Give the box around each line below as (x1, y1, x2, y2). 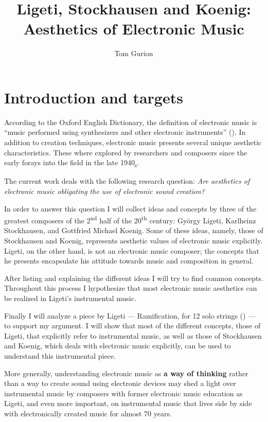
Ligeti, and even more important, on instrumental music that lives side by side (4, 398, 252, 409)
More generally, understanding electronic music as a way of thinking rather (4, 367, 248, 378)
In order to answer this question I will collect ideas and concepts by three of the (4, 203, 257, 214)
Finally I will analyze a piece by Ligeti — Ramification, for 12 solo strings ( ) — (4, 310, 256, 321)
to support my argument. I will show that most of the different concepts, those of (4, 320, 261, 331)
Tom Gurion (114, 48, 153, 59)
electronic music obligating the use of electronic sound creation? (4, 185, 205, 196)
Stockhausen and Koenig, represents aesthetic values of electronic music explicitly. (4, 235, 263, 245)
